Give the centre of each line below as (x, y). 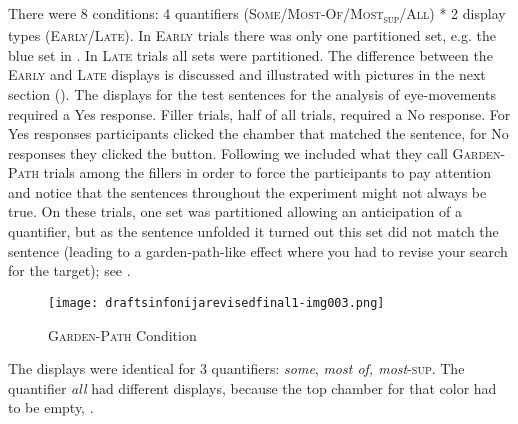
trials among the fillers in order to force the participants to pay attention (267, 172)
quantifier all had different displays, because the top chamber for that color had (252, 387)
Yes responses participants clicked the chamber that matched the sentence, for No (258, 133)
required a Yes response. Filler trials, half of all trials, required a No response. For (259, 113)
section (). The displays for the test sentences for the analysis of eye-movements (252, 93)
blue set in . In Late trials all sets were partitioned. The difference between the (250, 54)
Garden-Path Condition (122, 334)
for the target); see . (69, 270)
